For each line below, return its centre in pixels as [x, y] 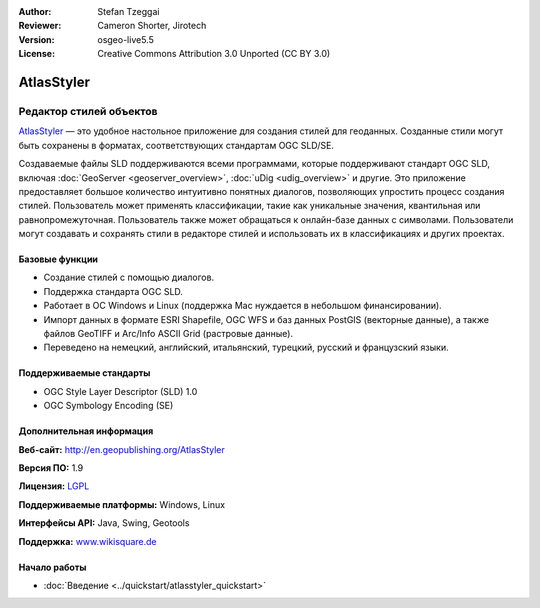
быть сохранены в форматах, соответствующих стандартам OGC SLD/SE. [176, 145]
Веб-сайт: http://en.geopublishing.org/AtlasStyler [121, 449]
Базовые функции [58, 259]
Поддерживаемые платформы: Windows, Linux [121, 504]
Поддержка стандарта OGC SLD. [113, 291]
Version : [36, 39]
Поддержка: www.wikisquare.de [87, 541]
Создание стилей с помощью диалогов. [129, 277]
